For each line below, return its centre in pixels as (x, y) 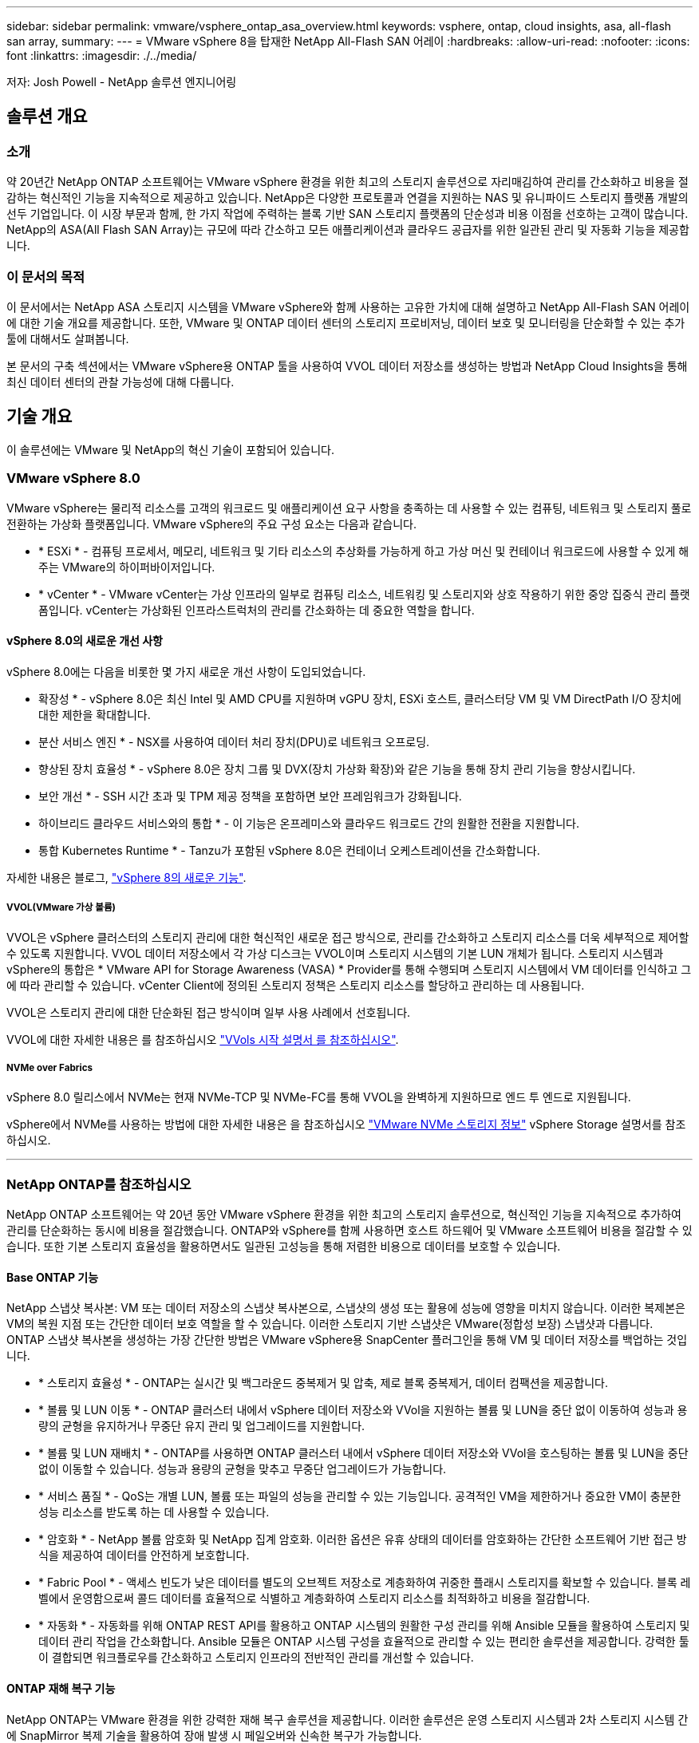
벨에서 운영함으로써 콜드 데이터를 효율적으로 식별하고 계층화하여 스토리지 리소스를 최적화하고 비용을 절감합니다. (314, 1599)
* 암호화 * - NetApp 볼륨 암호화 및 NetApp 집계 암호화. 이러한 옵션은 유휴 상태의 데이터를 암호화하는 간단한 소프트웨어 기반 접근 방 (363, 1539)
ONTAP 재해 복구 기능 (61, 1688)
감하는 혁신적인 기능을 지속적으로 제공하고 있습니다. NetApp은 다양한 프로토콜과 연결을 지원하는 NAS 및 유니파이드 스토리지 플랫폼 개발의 (348, 198)
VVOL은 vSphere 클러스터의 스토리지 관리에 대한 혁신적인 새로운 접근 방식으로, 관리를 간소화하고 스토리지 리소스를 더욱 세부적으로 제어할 (348, 937)
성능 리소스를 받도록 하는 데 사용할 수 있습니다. (154, 1512)
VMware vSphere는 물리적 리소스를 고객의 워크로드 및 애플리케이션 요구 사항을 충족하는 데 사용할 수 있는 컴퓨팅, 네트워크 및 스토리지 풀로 (349, 508)
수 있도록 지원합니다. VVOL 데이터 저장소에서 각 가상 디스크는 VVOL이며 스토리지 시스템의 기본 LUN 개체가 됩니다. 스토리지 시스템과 (335, 953)
